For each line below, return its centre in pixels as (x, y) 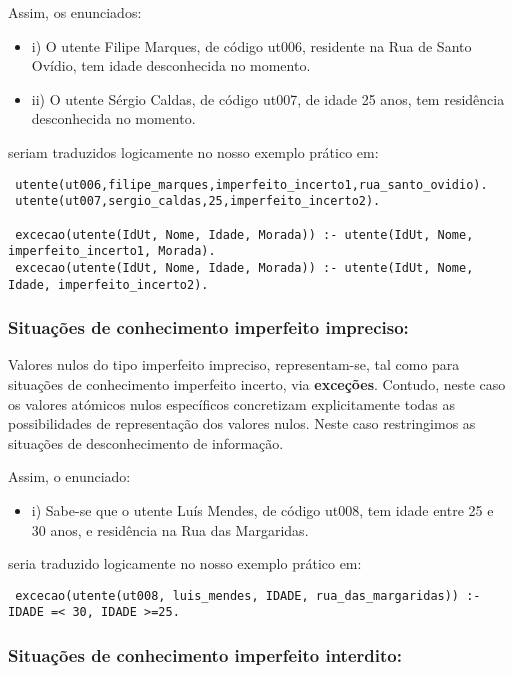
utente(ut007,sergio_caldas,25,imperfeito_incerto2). (198, 201)
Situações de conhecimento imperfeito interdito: (205, 654)
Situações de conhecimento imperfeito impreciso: (208, 327)
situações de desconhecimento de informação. (146, 442)
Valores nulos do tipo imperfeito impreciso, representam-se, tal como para (234, 364)
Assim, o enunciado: (69, 476)
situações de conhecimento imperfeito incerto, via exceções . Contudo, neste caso (257, 383)
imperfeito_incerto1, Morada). (112, 251)
